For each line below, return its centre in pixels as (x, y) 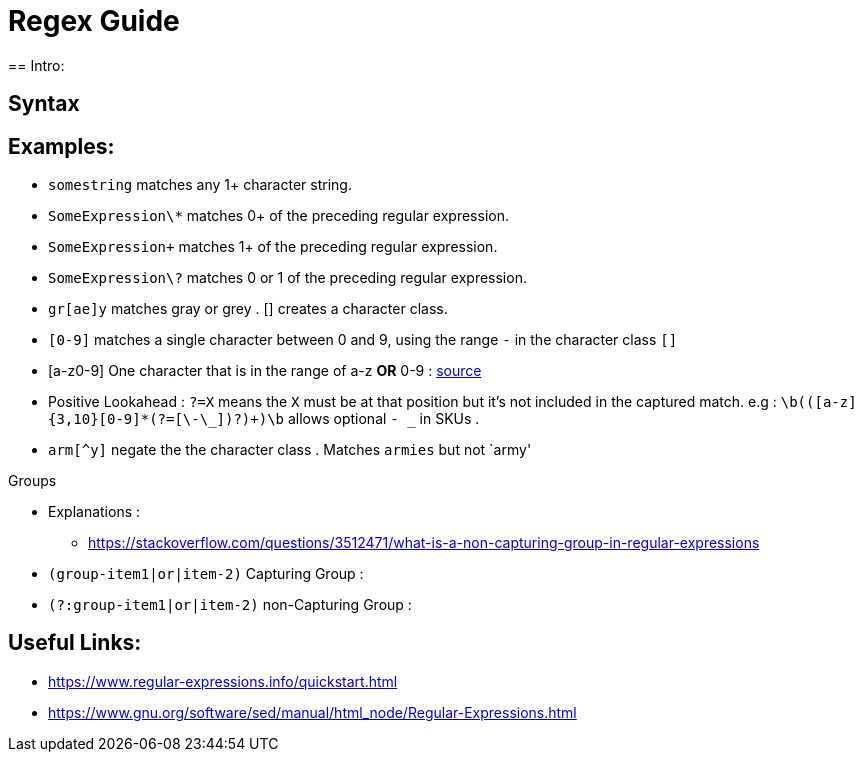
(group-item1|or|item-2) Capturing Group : (206, 574)
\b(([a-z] (818, 402)
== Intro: (36, 65)
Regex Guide (94, 21)
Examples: (61, 146)
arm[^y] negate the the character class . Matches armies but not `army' (290, 450)
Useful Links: (75, 643)
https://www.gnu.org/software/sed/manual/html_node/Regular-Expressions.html (312, 712)
